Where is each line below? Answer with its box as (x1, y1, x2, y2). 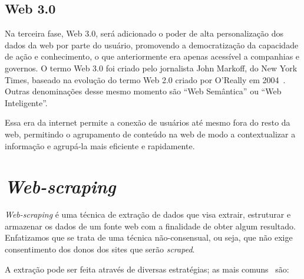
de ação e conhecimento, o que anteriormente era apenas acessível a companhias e (5, 50, 300, 63)
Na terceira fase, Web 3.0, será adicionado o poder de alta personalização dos (5, 27, 283, 40)
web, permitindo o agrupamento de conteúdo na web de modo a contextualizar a (5, 127, 296, 140)
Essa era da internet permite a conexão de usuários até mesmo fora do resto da (5, 116, 290, 129)
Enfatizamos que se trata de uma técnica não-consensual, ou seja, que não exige (5, 231, 293, 244)
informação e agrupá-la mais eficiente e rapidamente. (5, 139, 195, 152)
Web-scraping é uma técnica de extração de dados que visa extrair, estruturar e (5, 208, 291, 221)
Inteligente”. (5, 96, 48, 109)
